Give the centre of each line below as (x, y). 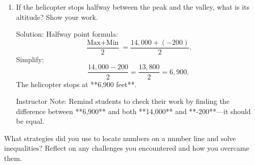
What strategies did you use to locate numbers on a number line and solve (120, 138)
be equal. (30, 121)
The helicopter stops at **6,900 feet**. (76, 84)
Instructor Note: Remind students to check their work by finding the (123, 101)
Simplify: (30, 59)
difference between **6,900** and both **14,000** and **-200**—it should (133, 111)
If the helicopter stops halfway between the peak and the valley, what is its (133, 7)
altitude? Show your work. (57, 17)
